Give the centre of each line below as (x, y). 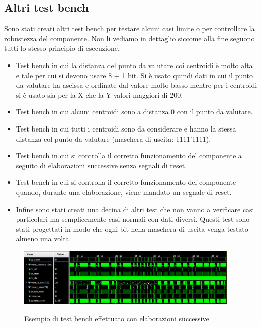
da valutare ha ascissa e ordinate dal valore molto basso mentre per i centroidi (137, 85)
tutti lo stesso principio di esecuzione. (62, 48)
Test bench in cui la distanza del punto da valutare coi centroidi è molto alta (134, 65)
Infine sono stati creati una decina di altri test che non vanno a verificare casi (135, 209)
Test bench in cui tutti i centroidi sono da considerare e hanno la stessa (126, 128)
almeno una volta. (43, 239)
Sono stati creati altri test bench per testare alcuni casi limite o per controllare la (129, 28)
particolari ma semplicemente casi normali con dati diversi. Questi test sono (133, 219)
